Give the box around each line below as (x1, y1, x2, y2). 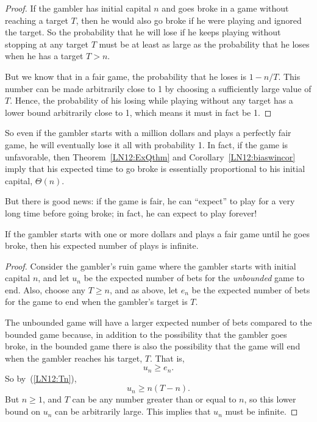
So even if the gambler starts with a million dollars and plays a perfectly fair (5, 126, 291, 139)
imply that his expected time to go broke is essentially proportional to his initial (5, 162, 305, 175)
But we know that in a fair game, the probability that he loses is (5, 70, 246, 82)
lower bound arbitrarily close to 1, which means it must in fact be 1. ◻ (5, 105, 272, 118)
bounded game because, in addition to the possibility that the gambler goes (5, 327, 287, 340)
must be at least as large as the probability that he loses (99, 37, 310, 50)
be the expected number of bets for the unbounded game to (84, 271, 304, 284)
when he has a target (5, 49, 84, 62)
